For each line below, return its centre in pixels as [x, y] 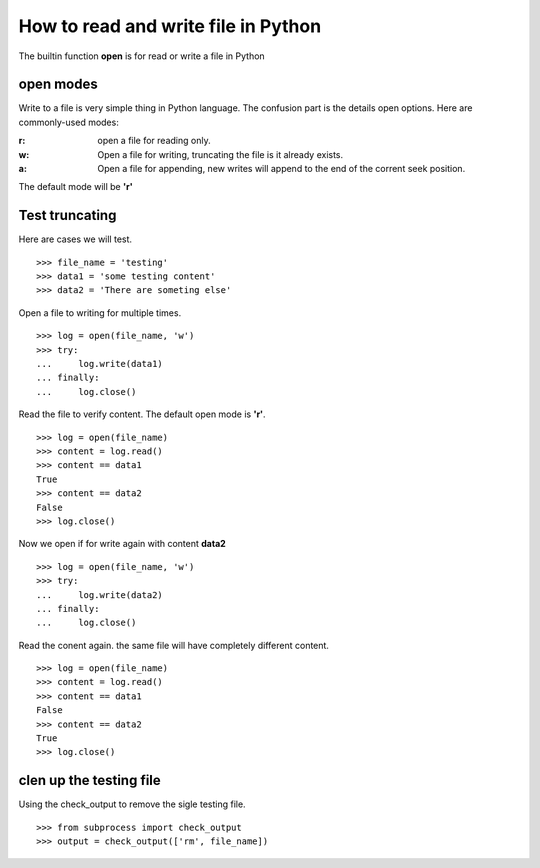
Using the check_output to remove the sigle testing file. [132, 804]
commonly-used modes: [68, 122]
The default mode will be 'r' [76, 187]
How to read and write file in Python [170, 26]
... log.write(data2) [100, 594]
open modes [58, 84]
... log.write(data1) [100, 364]
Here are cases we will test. [75, 239]
